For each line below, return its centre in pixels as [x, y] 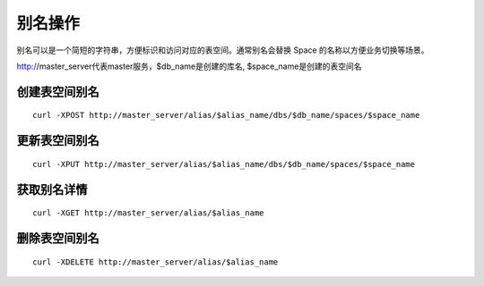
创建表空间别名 [58, 92]
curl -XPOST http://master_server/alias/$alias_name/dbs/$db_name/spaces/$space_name [226, 115]
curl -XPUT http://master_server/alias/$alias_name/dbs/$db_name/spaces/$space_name [224, 164]
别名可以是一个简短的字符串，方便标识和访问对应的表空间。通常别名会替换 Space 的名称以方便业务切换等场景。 [223, 50]
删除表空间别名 [58, 238]
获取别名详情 [52, 189]
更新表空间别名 [58, 141]
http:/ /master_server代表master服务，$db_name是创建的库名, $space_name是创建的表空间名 [189, 66]
